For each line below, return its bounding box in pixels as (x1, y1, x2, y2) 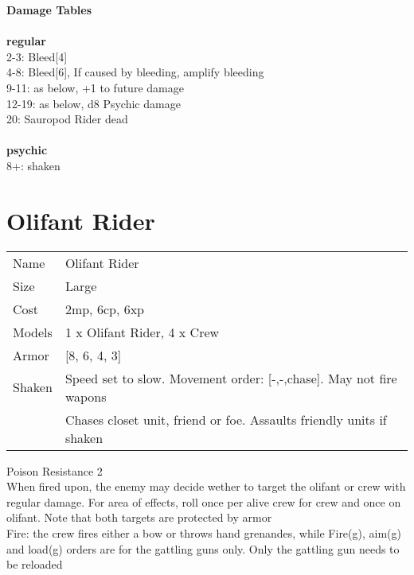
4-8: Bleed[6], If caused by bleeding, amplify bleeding (6, 64, 264, 80)
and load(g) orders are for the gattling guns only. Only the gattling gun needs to (6, 540, 400, 557)
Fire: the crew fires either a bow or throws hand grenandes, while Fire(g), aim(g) (6, 525, 401, 542)
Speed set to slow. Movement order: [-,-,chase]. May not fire (64, 368, 397, 387)
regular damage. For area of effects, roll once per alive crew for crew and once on (6, 493, 401, 510)
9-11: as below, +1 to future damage (6, 79, 184, 95)
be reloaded (6, 556, 63, 573)
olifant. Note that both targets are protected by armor (6, 509, 272, 526)
